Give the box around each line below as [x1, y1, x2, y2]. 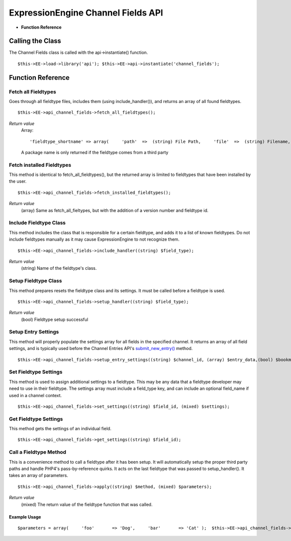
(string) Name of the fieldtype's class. [21, 265, 97, 271]
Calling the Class [9, 37, 62, 45]
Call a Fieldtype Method [9, 449, 66, 455]
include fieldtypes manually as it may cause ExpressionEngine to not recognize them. [9, 236, 179, 243]
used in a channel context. [9, 392, 62, 398]
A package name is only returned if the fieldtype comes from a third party [21, 149, 169, 155]
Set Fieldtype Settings [9, 368, 63, 375]
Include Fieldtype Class [9, 219, 66, 226]
